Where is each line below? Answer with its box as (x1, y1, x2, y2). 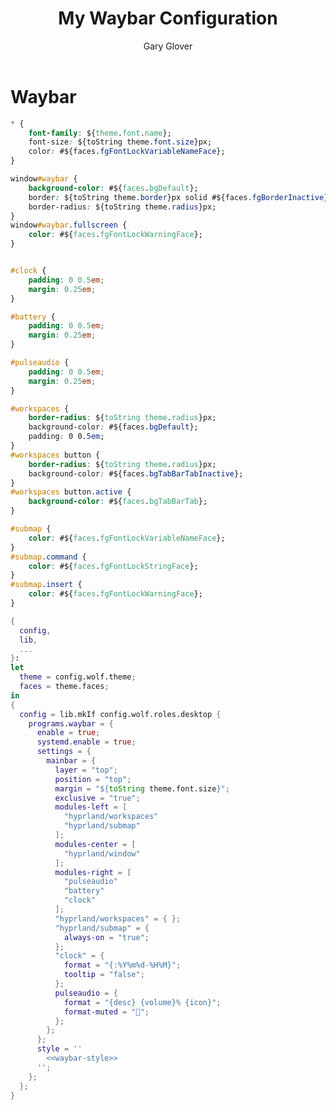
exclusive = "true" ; (54, 793, 141, 803)
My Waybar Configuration (58, 7, 278, 30)
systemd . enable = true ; (36, 737, 137, 747)
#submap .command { (10, 552, 87, 562)
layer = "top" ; (54, 765, 118, 775)
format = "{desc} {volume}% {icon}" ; (63, 997, 222, 1007)
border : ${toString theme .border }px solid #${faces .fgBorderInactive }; (28, 192, 333, 202)
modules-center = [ (54, 839, 137, 849)
